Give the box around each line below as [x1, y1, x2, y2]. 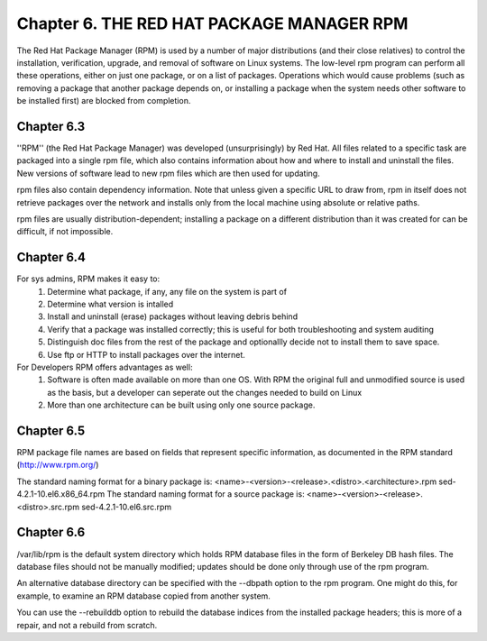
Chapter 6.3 [16, 118, 86, 134]
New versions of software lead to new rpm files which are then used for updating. [16, 168, 320, 179]
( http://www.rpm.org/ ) [16, 460, 99, 471]
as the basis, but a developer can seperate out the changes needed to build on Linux [47, 387, 363, 398]
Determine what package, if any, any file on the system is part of [47, 286, 288, 297]
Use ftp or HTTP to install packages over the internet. [47, 349, 245, 360]
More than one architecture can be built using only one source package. [47, 399, 316, 410]
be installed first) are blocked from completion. [16, 96, 191, 106]
